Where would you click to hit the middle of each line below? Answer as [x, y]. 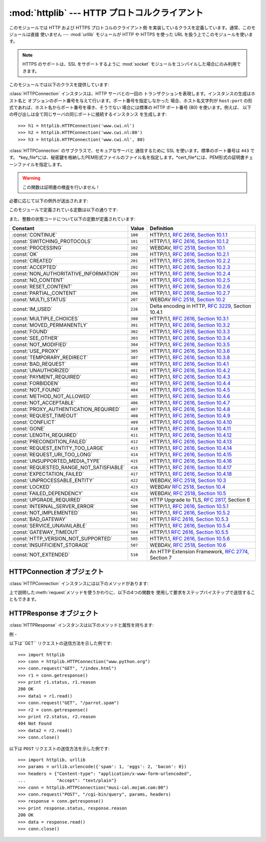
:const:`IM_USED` [32, 309]
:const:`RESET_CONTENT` [42, 287]
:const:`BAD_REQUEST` [39, 364]
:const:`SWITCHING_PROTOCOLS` [52, 242]
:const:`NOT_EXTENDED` [41, 555]
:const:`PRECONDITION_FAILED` [50, 442]
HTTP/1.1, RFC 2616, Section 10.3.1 [189, 319]
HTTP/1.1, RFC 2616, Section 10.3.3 [190, 332]
